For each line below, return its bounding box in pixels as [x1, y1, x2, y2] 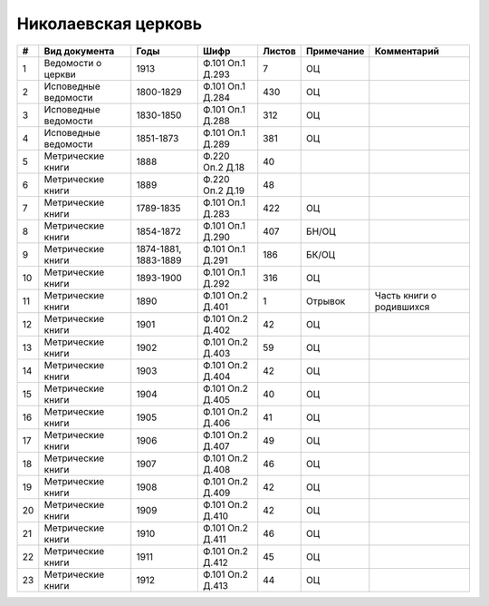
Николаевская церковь [16, 14, 203, 34]
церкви [43, 68, 76, 81]
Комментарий [374, 44, 439, 57]
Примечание [306, 44, 365, 57]
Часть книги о [374, 288, 437, 301]
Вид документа [43, 44, 115, 57]
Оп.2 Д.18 [202, 161, 244, 173]
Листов [263, 44, 296, 57]
